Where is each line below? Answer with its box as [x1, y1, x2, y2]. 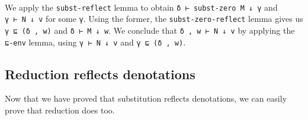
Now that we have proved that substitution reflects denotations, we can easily [5, 92, 287, 105]
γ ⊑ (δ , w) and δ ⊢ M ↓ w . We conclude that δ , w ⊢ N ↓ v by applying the [5, 24, 295, 36]
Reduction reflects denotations [5, 64, 195, 83]
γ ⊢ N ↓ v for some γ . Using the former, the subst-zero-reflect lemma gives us [5, 12, 303, 25]
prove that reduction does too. [5, 104, 115, 116]
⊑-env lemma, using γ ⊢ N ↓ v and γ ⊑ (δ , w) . [5, 35, 186, 48]
